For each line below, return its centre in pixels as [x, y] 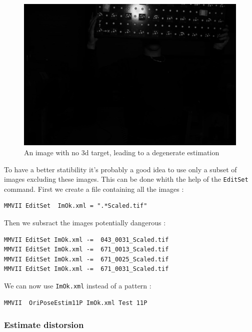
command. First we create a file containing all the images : [94, 189]
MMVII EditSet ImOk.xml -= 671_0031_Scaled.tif [86, 269]
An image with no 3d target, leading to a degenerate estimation [122, 152]
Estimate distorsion [44, 325]
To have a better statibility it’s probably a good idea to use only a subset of [120, 169]
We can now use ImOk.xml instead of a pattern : [78, 285]
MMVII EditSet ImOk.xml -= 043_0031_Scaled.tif [86, 240]
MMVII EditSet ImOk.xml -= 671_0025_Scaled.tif [86, 259]
